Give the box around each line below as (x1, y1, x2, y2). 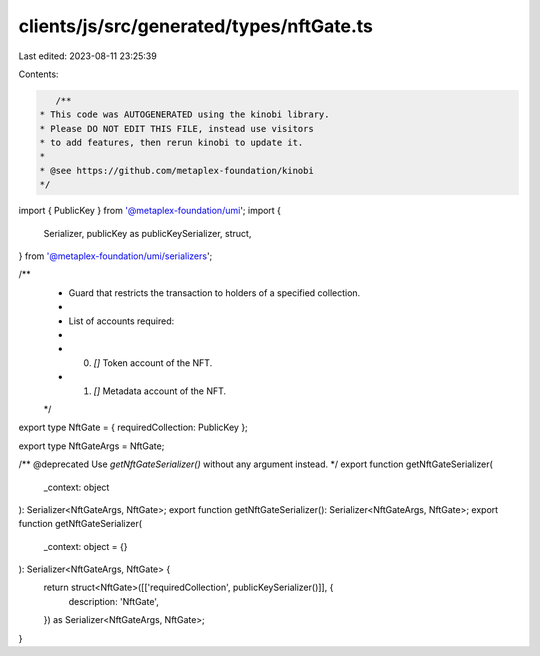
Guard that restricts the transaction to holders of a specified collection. (68, 286, 361, 299)
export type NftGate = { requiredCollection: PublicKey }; (18, 421, 249, 434)
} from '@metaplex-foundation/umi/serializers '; (18, 250, 213, 262)
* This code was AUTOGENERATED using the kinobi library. (39, 109, 330, 120)
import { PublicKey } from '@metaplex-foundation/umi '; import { (18, 205, 282, 217)
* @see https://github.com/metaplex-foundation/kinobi (39, 165, 314, 176)
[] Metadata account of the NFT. (93, 385, 227, 397)
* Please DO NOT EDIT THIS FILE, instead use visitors (39, 123, 314, 134)
